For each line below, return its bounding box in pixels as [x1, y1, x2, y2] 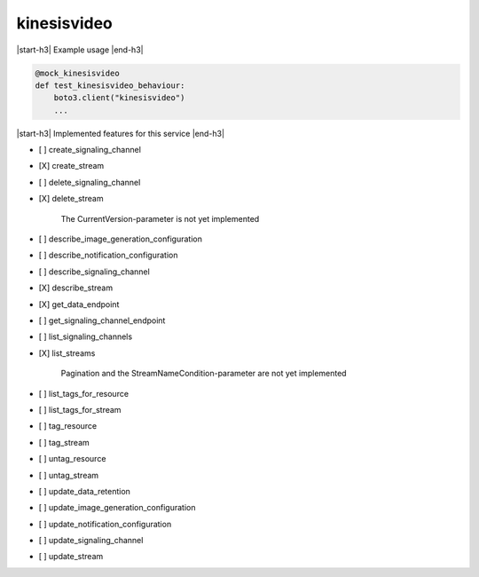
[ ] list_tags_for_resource [38, 388, 129, 399]
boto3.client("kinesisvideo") [53, 93, 185, 103]
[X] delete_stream [38, 194, 104, 204]
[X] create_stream [38, 161, 105, 171]
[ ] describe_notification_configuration [38, 249, 178, 261]
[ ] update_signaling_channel [38, 535, 144, 546]
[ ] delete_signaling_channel [38, 177, 141, 187]
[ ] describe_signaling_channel [38, 266, 150, 277]
